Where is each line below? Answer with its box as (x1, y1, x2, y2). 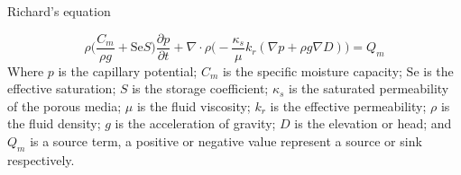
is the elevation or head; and (294, 114, 452, 133)
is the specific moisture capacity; (222, 61, 402, 80)
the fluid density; (7, 114, 101, 133)
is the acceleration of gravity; (115, 114, 276, 133)
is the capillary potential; (58, 61, 198, 80)
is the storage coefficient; (132, 79, 269, 98)
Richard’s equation (7, 2, 111, 20)
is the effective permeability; (270, 96, 427, 115)
